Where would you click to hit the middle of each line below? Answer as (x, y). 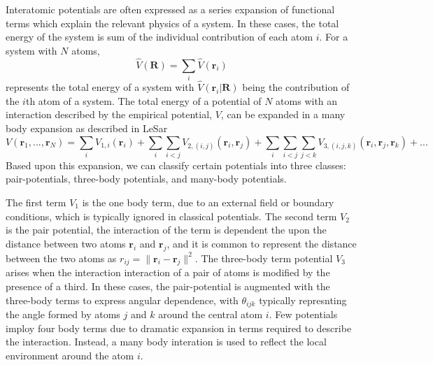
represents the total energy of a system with (100, 87)
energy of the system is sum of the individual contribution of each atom (159, 37)
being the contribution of (296, 87)
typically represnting (303, 300)
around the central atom (211, 314)
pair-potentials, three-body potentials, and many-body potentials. (146, 179)
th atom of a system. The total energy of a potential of (143, 100)
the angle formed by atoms (63, 314)
